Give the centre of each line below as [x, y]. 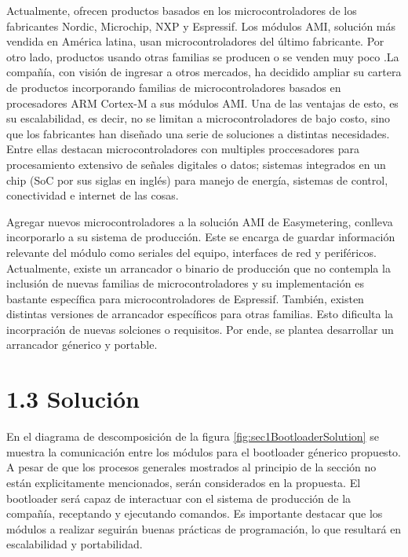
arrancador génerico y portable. [82, 344]
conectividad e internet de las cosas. [93, 195]
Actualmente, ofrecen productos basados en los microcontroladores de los [182, 10]
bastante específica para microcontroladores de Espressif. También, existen [185, 298]
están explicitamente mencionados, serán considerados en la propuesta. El [184, 482]
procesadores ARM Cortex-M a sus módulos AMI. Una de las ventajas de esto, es [202, 103]
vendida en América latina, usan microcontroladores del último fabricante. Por [195, 41]
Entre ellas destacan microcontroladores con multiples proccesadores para [183, 149]
